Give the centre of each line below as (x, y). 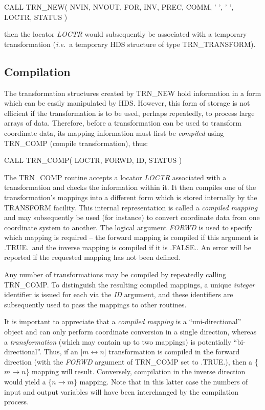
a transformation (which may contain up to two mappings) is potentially (118, 341)
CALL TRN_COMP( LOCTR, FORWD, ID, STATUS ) (93, 160)
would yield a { (28, 382)
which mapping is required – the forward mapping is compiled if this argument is (131, 237)
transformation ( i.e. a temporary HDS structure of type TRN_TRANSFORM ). (130, 44)
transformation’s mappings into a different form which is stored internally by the (131, 197)
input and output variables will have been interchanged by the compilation (121, 391)
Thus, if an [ (63, 352)
